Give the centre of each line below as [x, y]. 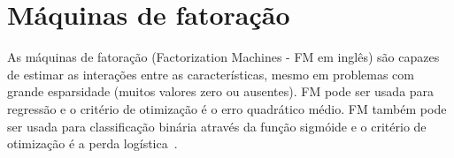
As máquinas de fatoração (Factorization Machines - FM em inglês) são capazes [223, 57]
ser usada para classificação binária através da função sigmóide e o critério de [217, 126]
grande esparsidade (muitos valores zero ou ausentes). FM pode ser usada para [221, 91]
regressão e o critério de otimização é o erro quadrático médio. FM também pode [227, 108]
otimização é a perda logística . [92, 143]
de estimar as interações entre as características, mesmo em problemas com [211, 74]
